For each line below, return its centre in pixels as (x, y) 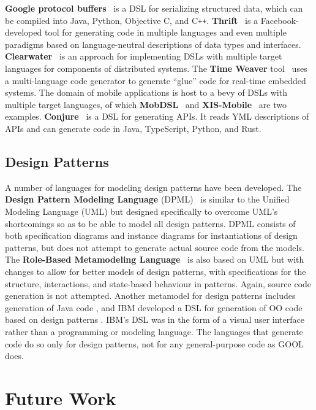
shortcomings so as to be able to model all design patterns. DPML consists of (150, 223)
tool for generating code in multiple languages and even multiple (165, 32)
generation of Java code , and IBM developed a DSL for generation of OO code (154, 307)
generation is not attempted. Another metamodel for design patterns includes (150, 296)
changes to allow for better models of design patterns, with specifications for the (156, 271)
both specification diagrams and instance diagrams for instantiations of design (151, 235)
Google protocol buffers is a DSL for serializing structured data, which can (154, 8)
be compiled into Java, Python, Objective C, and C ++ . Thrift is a (132, 20)
